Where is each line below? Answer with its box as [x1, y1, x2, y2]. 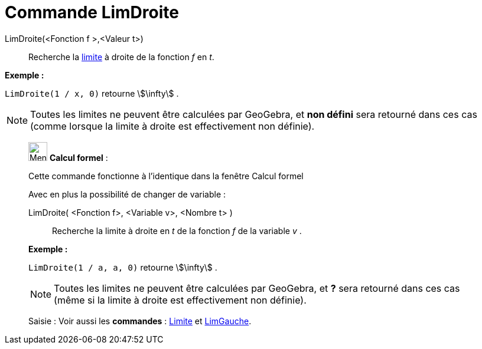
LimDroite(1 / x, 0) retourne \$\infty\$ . [5, 88, 179, 98]
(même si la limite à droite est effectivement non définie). [54, 294, 307, 306]
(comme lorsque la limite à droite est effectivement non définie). [30, 120, 315, 132]
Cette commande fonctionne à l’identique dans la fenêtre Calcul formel [28, 170, 304, 181]
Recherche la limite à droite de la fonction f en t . [28, 51, 214, 62]
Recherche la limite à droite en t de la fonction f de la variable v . [52, 225, 302, 236]
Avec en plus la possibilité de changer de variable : [28, 189, 226, 199]
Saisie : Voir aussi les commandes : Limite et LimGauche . [28, 315, 252, 326]
